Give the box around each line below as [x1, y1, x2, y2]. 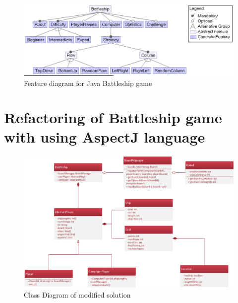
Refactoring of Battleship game [4, 107, 222, 127]
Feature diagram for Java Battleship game [24, 77, 152, 88]
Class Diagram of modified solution [24, 290, 131, 300]
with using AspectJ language [4, 126, 205, 147]
